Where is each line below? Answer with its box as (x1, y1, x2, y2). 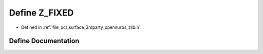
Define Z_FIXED (9, 7, 74, 18)
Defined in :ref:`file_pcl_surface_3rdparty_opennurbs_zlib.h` (21, 24, 141, 30)
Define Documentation (9, 37, 79, 45)
